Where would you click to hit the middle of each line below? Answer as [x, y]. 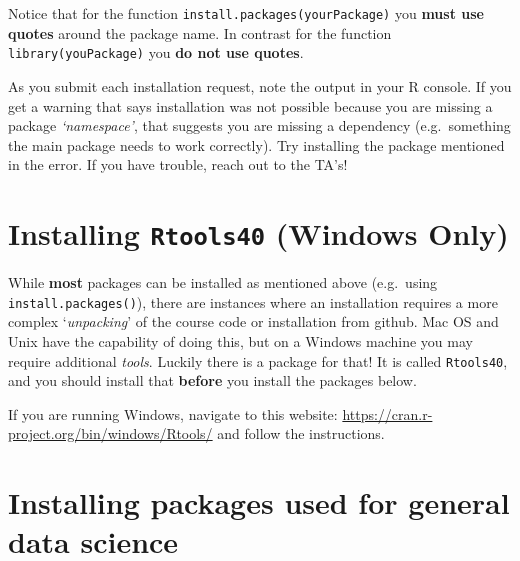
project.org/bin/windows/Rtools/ [110, 433]
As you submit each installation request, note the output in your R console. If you [260, 85]
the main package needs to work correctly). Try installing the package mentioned [256, 144]
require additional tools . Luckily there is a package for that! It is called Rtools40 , [258, 360]
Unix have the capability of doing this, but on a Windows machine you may [240, 340]
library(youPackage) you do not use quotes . [156, 52]
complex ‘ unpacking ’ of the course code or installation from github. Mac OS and [253, 321]
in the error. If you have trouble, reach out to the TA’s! [178, 164]
